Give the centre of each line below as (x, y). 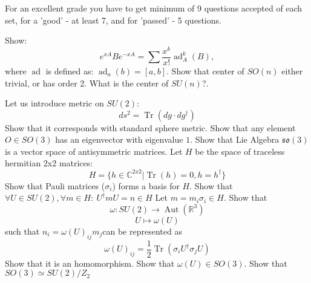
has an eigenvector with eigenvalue (119, 139)
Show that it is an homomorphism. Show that (90, 263)
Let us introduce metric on (54, 103)
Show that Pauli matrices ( (55, 185)
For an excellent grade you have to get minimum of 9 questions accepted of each (154, 8)
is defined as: (70, 70)
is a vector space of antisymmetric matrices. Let (94, 151)
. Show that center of (205, 70)
